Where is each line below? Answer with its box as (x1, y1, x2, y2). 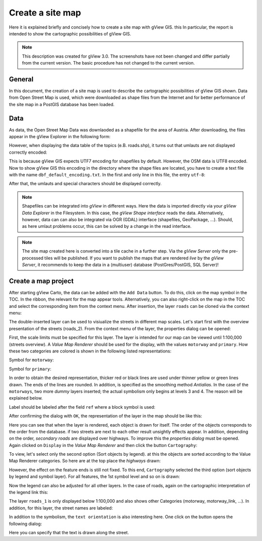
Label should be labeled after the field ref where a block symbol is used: (9, 404, 155, 410)
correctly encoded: (9, 149, 48, 155)
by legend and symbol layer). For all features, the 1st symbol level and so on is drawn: (9, 474, 180, 479)
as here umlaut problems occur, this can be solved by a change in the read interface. (22, 223, 192, 229)
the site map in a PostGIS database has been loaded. (9, 101, 115, 107)
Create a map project (9, 277, 74, 285)
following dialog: (9, 521, 42, 526)
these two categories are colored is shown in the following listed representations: (9, 348, 172, 354)
